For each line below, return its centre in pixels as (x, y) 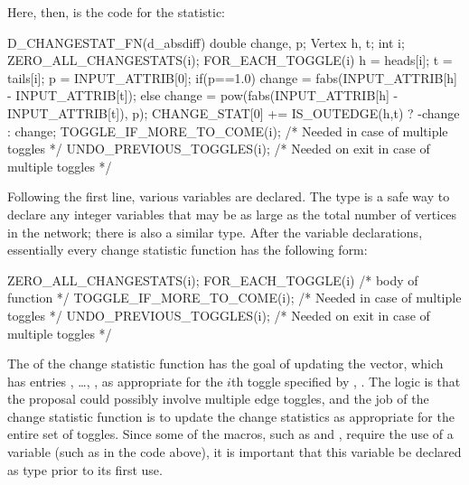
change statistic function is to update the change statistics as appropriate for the (231, 416)
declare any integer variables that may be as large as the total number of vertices (232, 214)
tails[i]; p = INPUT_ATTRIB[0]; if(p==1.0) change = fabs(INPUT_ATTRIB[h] (232, 77)
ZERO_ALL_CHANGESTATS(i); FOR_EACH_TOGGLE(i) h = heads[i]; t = (230, 60)
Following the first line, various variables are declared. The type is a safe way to (229, 196)
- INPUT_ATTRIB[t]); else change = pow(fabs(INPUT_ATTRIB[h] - (203, 95)
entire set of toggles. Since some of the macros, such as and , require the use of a (230, 434)
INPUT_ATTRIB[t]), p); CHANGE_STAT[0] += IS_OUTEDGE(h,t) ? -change (234, 112)
